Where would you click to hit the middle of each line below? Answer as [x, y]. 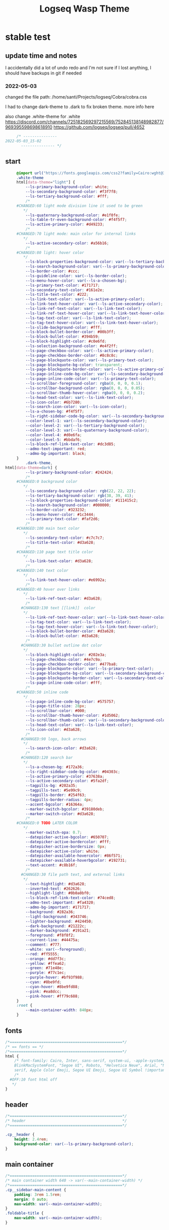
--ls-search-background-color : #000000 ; [68, 505]
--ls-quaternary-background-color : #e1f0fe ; [73, 215]
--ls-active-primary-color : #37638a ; [65, 776]
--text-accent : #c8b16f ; [52, 865]
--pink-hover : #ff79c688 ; [53, 996]
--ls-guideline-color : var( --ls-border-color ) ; [76, 276]
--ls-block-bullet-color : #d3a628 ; [63, 636]
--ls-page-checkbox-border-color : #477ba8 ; [72, 664]
